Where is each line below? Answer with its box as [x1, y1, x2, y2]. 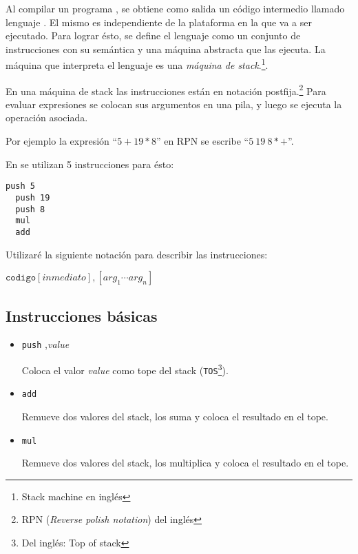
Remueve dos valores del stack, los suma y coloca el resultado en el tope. [21, 409, 328, 423]
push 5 [6, 181, 35, 192]
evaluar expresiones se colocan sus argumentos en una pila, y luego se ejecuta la [6, 96, 342, 111]
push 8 [15, 204, 45, 214]
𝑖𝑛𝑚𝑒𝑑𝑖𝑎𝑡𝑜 [42, 273, 86, 283]
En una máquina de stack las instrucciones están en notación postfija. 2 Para [6, 81, 326, 98]
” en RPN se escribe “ [156, 134, 249, 148]
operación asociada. [6, 110, 88, 125]
